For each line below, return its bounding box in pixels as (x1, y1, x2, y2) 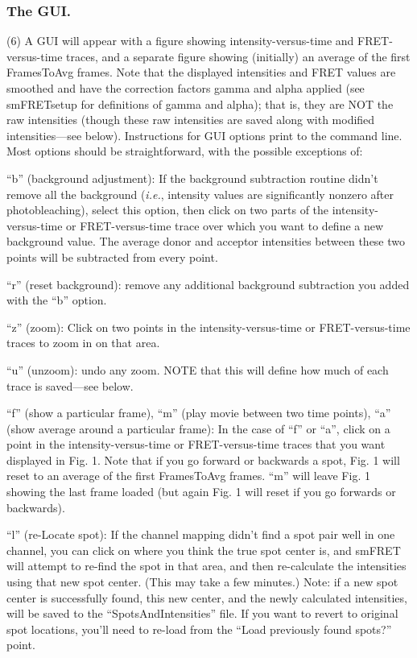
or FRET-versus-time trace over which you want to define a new (66, 217, 384, 234)
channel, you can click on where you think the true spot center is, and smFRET (6, 541, 401, 558)
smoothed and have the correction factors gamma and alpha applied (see (6, 80, 365, 96)
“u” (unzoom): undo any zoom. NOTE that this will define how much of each (6, 361, 389, 378)
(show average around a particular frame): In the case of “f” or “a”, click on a (6, 420, 390, 437)
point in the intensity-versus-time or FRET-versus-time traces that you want (6, 436, 386, 453)
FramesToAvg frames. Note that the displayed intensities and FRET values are (6, 64, 396, 81)
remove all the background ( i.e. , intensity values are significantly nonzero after (6, 185, 394, 202)
